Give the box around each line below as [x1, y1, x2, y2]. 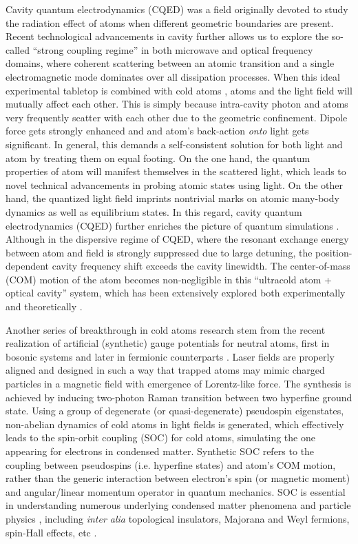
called [6, 42, 30, 57]
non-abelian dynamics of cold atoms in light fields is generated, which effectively [6, 416, 344, 431]
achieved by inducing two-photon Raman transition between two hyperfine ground [6, 390, 352, 404]
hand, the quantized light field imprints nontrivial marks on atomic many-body [6, 191, 339, 205]
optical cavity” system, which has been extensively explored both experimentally [6, 285, 346, 300]
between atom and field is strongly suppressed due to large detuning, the [6, 245, 313, 259]
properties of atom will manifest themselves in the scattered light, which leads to [6, 164, 346, 179]
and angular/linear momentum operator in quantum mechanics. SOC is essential [6, 484, 346, 498]
